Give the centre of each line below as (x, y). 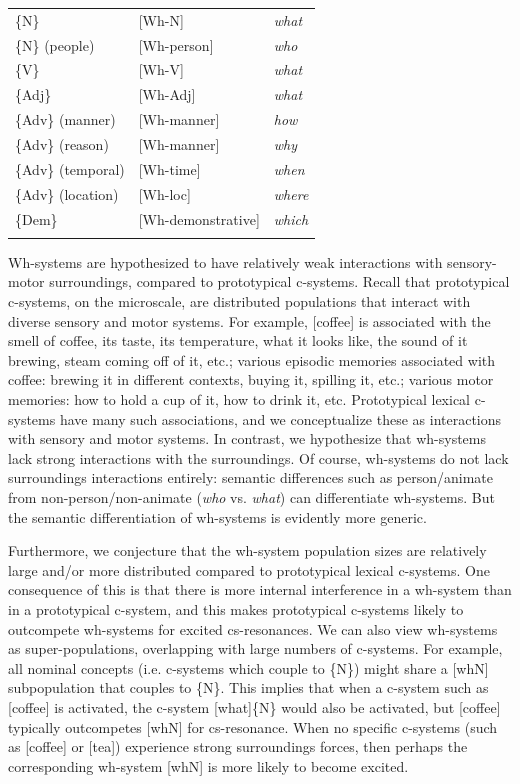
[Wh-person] (176, 44)
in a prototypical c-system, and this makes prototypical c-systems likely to (236, 608)
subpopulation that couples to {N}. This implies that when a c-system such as (248, 687)
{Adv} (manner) (65, 119)
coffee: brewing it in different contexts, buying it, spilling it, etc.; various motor (251, 379)
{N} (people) (55, 44)
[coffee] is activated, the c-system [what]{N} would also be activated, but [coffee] (254, 706)
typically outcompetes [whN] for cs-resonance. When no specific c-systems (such (253, 726)
